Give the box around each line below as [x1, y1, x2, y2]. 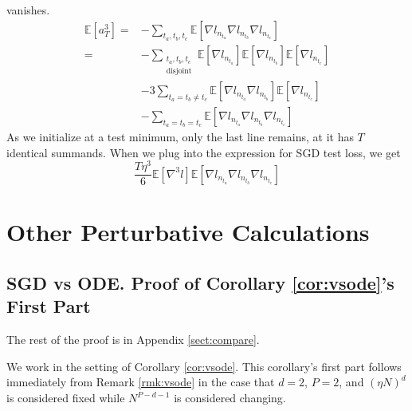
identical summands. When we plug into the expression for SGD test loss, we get [6, 144, 401, 160]
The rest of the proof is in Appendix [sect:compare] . [6, 331, 260, 348]
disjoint [166, 66, 192, 75]
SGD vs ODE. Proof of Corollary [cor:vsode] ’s [6, 271, 394, 295]
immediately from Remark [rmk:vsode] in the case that [6, 373, 275, 390]
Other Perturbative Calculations [6, 215, 370, 248]
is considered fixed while [6, 389, 125, 406]
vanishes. [6, 2, 50, 18]
